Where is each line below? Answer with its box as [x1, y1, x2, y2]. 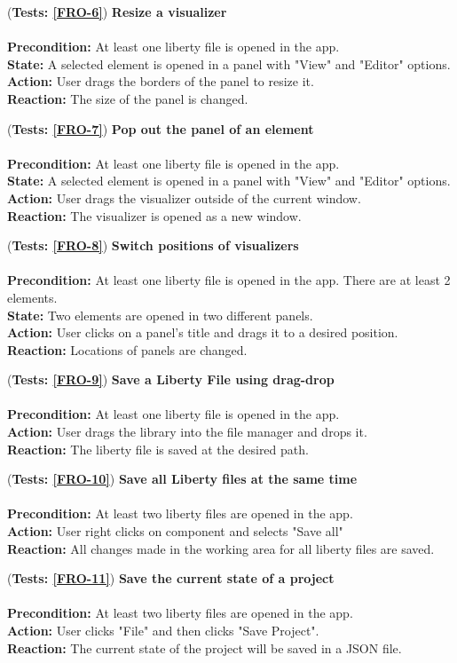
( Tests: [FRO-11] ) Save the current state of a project [7, 569, 335, 588]
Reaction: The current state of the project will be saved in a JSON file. [7, 638, 402, 657]
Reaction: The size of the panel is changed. [7, 89, 248, 107]
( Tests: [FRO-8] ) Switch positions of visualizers [7, 236, 299, 255]
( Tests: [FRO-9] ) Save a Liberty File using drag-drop [7, 370, 335, 389]
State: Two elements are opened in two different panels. [7, 305, 313, 324]
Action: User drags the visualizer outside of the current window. [7, 188, 361, 207]
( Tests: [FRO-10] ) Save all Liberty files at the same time [7, 470, 358, 488]
